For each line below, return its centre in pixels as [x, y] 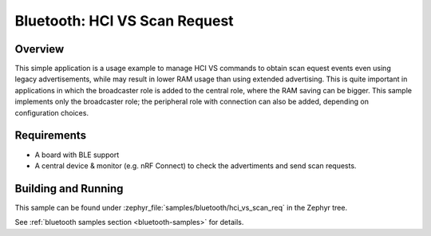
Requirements [51, 136]
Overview [40, 49]
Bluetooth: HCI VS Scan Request [125, 21]
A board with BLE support [77, 155]
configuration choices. [52, 112]
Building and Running [69, 189]
